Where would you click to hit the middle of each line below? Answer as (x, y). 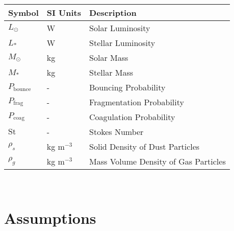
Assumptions (50, 217)
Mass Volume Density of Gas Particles (158, 161)
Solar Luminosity (120, 28)
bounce (22, 89)
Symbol (23, 13)
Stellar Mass (111, 72)
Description (113, 13)
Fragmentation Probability (137, 102)
